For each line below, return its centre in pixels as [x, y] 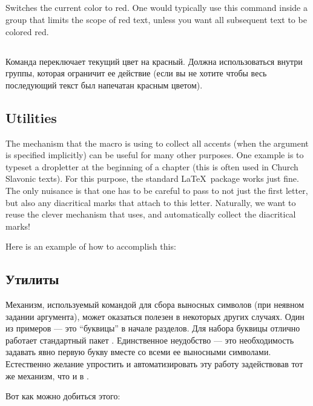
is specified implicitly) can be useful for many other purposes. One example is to [155, 155]
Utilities [31, 117]
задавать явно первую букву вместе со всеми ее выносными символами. [138, 352]
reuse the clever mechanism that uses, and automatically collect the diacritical [151, 214]
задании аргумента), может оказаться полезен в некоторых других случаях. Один [155, 316]
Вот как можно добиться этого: [63, 396]
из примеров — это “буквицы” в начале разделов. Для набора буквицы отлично [153, 328]
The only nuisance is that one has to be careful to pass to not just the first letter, [157, 190]
